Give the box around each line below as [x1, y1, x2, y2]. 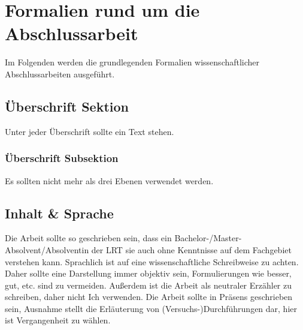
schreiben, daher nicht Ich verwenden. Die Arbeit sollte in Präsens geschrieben [5, 290, 293, 303]
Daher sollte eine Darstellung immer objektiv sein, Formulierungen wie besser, [5, 267, 292, 280]
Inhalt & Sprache [5, 203, 114, 222]
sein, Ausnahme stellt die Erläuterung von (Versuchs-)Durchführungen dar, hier [5, 302, 297, 314]
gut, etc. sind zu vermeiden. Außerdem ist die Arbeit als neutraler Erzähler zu [5, 278, 292, 291]
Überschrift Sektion [5, 97, 129, 115]
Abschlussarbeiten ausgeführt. [5, 67, 115, 80]
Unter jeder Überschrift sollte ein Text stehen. [5, 125, 174, 137]
